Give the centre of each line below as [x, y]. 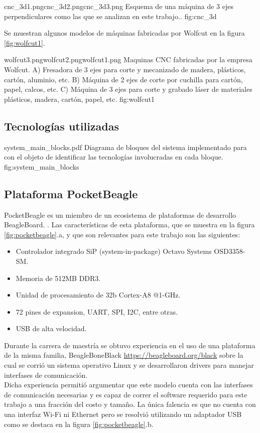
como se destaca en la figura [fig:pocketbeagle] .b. [79, 424]
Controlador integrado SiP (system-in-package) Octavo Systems [114, 251]
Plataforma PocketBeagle [71, 193]
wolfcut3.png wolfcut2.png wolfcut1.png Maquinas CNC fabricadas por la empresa [128, 59]
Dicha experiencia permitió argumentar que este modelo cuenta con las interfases [128, 385]
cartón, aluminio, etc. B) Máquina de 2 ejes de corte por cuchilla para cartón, [123, 79]
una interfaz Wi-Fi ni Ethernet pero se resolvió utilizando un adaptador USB [123, 414]
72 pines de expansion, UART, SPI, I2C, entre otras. [97, 311]
